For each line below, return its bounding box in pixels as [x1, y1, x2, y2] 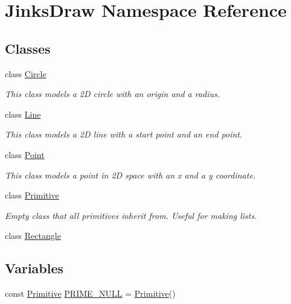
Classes [5, 39, 51, 57]
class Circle [5, 67, 46, 80]
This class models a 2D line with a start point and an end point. [5, 128, 243, 141]
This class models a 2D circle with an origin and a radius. [5, 87, 220, 100]
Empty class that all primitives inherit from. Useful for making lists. [5, 209, 257, 221]
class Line [5, 107, 41, 120]
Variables [5, 259, 64, 277]
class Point [5, 148, 45, 160]
